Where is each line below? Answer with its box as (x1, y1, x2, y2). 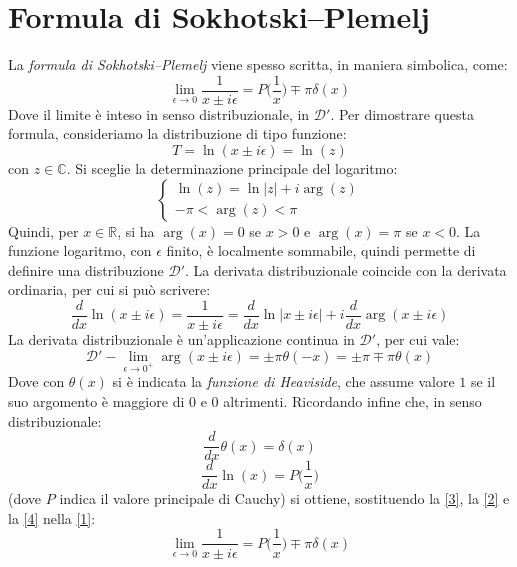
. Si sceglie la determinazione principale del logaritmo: (66, 157, 398, 178)
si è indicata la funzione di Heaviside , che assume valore (112, 371, 455, 392)
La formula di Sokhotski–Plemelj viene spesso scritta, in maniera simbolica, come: (8, 54, 508, 75)
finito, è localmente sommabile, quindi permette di (166, 240, 476, 261)
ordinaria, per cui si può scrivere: (8, 279, 211, 300)
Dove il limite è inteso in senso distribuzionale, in (8, 103, 310, 124)
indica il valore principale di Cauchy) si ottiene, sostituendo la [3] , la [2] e (59, 488, 510, 509)
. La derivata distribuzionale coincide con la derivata (184, 259, 507, 280)
